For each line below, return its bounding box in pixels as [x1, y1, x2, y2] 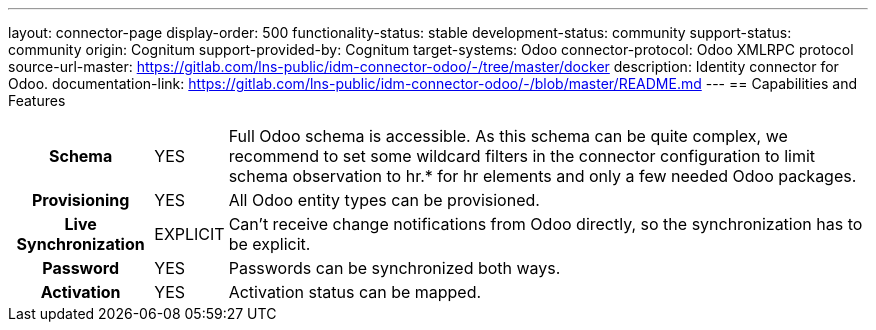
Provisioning [31, 190, 130, 210]
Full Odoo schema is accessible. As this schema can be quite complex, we [228, 126, 788, 146]
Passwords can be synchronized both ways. [228, 258, 561, 278]
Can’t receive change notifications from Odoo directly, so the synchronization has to [228, 214, 863, 234]
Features [8, 92, 66, 109]
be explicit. [228, 234, 311, 254]
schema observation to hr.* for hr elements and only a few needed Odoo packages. [228, 166, 857, 186]
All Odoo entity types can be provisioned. [228, 190, 540, 210]
